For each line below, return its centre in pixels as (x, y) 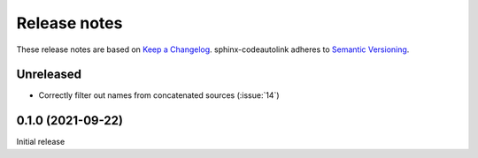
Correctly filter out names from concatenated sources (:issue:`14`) (159, 95)
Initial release (41, 142)
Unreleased (49, 75)
